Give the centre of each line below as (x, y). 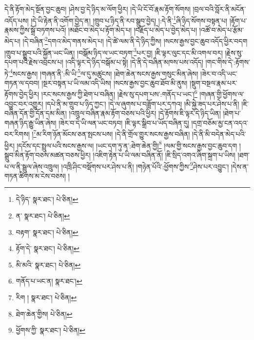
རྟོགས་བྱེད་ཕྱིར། (22, 94)
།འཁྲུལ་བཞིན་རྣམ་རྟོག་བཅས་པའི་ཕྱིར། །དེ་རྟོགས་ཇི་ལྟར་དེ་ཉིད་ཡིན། (145, 113)
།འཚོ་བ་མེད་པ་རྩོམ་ (221, 29)
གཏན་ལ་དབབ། (22, 82)
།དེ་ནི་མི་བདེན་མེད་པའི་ (219, 134)
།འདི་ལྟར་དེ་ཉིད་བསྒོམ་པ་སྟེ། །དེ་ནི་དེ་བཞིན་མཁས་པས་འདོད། (134, 62)
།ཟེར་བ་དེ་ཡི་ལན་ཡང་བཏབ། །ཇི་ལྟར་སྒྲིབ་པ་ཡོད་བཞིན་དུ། (124, 122)
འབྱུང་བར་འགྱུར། (24, 103)
